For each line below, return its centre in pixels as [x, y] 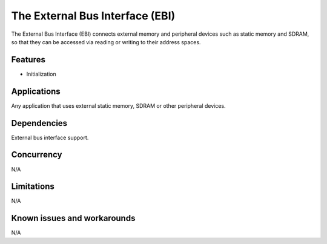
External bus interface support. [50, 137]
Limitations [33, 187]
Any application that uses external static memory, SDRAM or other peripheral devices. [119, 105]
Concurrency [37, 155]
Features [28, 60]
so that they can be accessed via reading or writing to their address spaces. [106, 42]
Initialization [41, 74]
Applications [36, 91]
